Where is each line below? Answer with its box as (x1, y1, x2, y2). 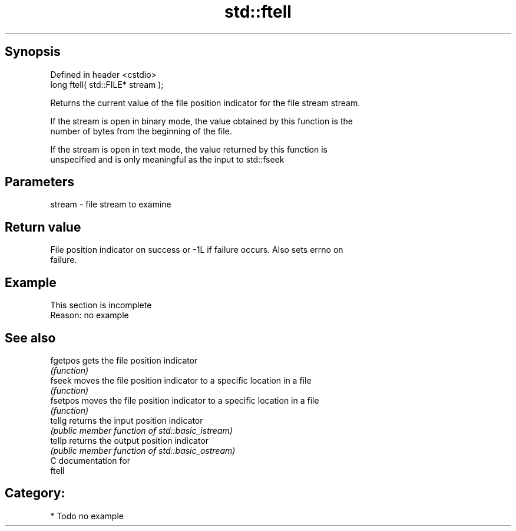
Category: (5, 486, 65, 501)
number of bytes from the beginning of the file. (50, 126, 232, 136)
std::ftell (224, 2, 292, 22)
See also (5, 330, 56, 345)
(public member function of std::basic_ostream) (50, 445, 236, 456)
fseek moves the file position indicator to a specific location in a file (50, 375, 312, 385)
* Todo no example (50, 510, 124, 521)
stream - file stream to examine (50, 199, 171, 210)
